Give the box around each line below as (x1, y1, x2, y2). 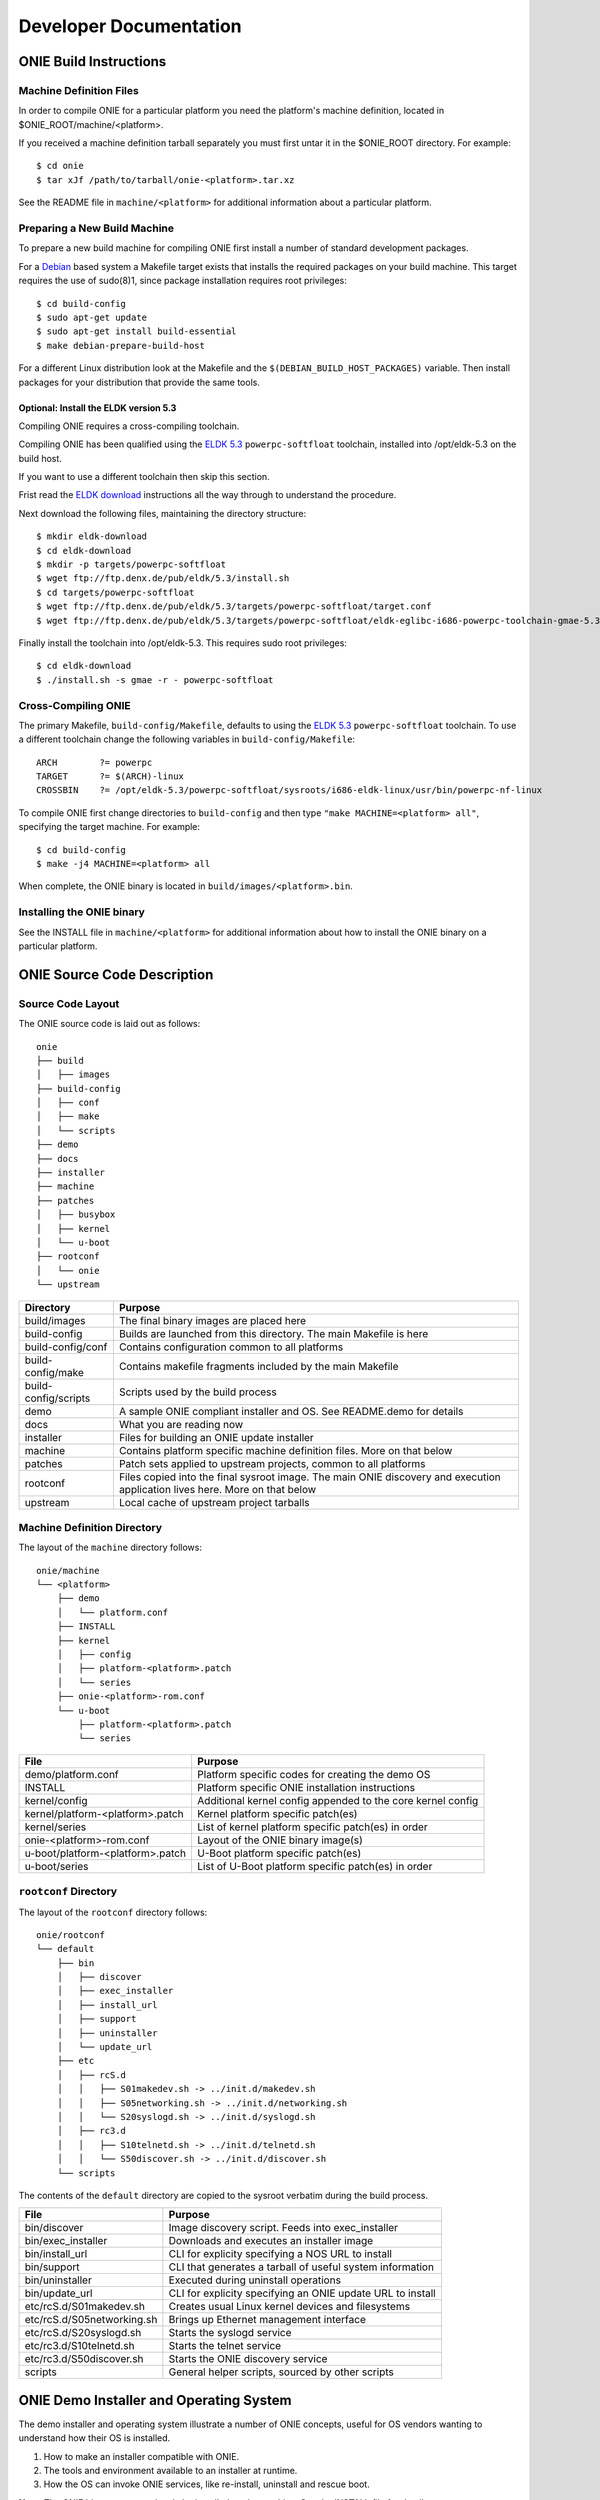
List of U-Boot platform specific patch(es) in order (196, 1859, 433, 1873)
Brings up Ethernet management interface (168, 2313, 367, 2327)
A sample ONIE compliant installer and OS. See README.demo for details (118, 1404, 464, 1418)
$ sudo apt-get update (36, 311, 148, 323)
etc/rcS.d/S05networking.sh (24, 2313, 158, 2327)
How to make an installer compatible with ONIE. (43, 2450, 240, 2462)
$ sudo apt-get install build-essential (36, 326, 237, 337)
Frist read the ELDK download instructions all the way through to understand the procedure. (18, 489, 397, 501)
